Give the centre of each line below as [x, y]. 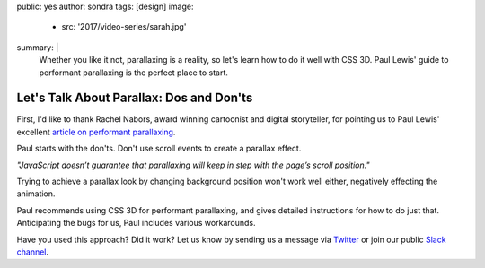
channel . [33, 252]
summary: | [38, 47]
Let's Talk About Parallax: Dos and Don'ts [135, 98]
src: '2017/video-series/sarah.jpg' [124, 27]
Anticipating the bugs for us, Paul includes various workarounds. [136, 223]
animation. [36, 194]
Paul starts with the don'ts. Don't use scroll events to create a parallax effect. [159, 149]
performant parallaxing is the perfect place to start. [134, 73]
